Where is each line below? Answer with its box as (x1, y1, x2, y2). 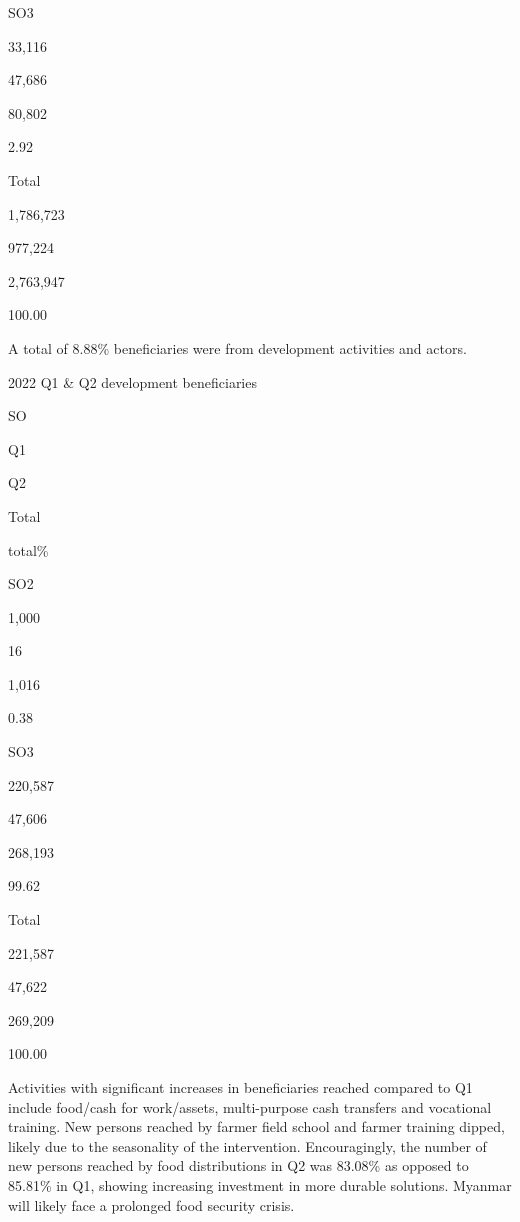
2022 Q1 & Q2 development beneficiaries (8, 371, 257, 392)
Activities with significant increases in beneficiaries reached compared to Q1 (8, 1077, 473, 1097)
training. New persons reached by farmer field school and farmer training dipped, (8, 1116, 505, 1137)
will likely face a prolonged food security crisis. (8, 1194, 295, 1215)
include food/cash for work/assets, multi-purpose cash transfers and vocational (8, 1096, 492, 1117)
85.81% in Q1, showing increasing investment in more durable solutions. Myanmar (8, 1174, 512, 1195)
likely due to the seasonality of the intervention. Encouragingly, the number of (8, 1135, 487, 1156)
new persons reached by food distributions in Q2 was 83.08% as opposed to (8, 1155, 469, 1176)
